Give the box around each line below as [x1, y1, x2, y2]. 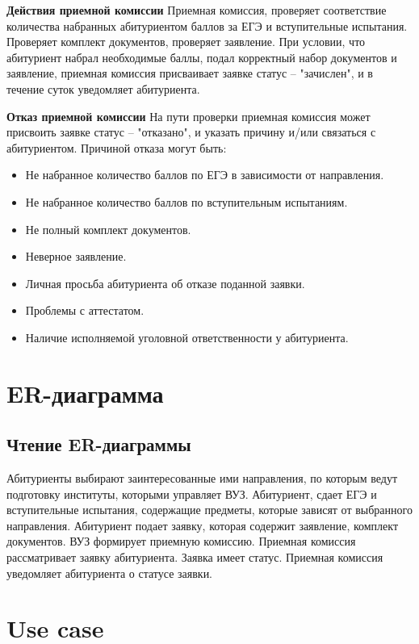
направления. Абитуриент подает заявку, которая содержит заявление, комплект [6, 516, 399, 533]
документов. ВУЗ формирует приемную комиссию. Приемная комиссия [6, 533, 356, 550]
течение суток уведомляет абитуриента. [6, 80, 200, 97]
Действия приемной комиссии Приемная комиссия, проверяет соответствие [6, 2, 387, 18]
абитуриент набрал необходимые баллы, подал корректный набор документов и [6, 48, 397, 65]
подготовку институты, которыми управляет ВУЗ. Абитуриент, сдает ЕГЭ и [6, 485, 377, 502]
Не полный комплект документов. [25, 220, 191, 237]
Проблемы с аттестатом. [25, 302, 145, 319]
